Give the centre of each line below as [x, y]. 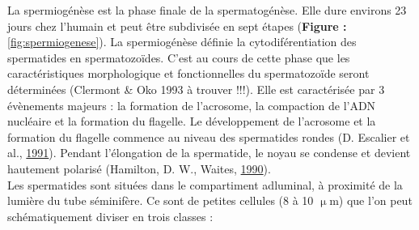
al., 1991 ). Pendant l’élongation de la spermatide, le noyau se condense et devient [209, 153]
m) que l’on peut [371, 200]
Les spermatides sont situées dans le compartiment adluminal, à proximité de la [205, 184]
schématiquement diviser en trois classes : [110, 216]
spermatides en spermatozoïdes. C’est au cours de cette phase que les [179, 57]
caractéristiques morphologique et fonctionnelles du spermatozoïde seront [188, 73]
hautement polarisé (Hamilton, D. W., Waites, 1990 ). [139, 168]
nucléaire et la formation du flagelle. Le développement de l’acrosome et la [192, 121]
